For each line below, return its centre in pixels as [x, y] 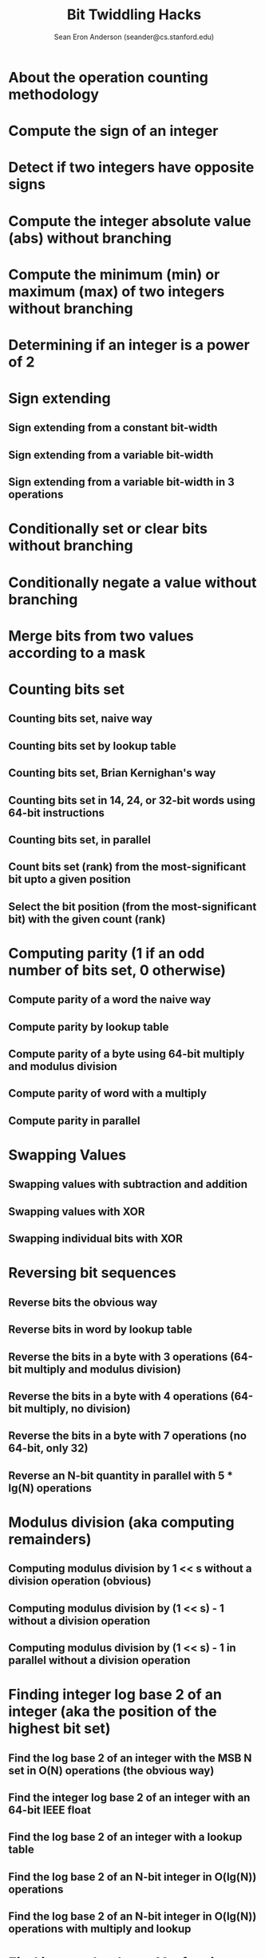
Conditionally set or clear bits [108, 529]
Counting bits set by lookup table [93, 745]
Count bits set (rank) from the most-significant [127, 867]
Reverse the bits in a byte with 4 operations [119, 1396]
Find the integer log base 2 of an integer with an [129, 1798]
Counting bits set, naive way [81, 719]
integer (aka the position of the [113, 1712]
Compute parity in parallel [75, 1121]
